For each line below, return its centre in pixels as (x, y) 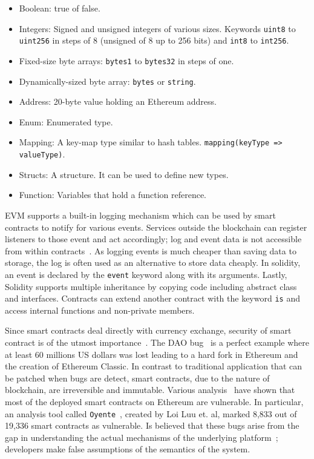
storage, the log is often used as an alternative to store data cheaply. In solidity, (153, 263)
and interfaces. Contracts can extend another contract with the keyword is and (152, 298)
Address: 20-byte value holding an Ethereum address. (118, 101)
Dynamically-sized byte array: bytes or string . (107, 81)
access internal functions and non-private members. (100, 310)
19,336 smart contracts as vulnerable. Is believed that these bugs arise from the (152, 425)
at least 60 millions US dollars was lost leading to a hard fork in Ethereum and (152, 354)
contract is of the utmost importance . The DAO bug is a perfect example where (157, 342)
